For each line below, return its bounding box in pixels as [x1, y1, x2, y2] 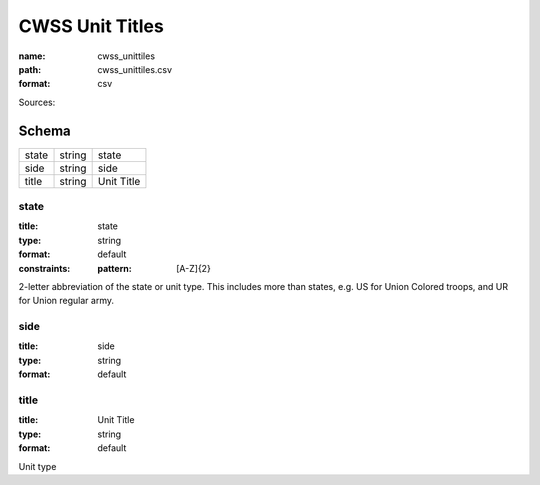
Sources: [18, 96, 56, 108]
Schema [18, 122, 72, 139]
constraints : [18, 262, 71, 274]
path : [18, 63, 42, 75]
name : [18, 50, 46, 62]
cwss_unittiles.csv [97, 63, 173, 75]
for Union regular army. [18, 295, 115, 307]
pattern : [97, 262, 132, 274]
